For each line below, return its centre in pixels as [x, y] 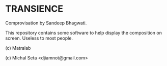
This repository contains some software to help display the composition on [83, 32]
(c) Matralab [18, 48]
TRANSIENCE [34, 9]
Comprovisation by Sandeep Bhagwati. [46, 23]
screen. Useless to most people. [39, 38]
